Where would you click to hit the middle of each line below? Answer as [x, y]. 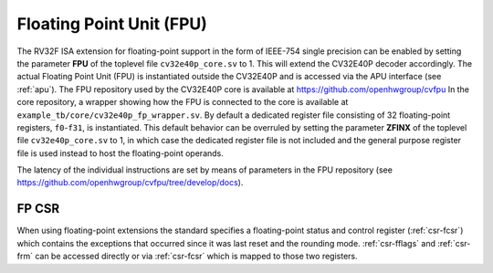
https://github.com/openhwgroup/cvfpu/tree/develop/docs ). [130, 183]
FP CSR [38, 209]
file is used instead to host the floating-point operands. [120, 153]
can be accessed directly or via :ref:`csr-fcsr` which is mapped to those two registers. [196, 257]
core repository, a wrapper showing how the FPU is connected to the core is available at [183, 102]
